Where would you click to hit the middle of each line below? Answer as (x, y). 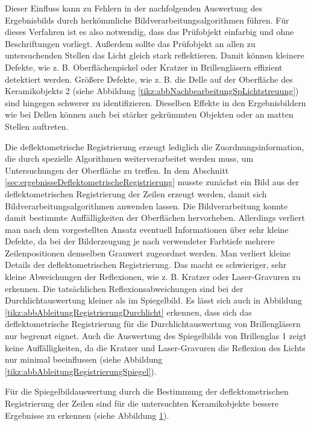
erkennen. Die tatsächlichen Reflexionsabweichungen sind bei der (124, 288)
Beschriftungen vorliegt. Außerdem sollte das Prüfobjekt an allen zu (130, 43)
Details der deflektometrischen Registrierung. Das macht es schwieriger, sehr (146, 265)
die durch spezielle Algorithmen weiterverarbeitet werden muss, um (129, 158)
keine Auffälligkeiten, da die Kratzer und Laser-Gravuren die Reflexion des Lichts (155, 347)
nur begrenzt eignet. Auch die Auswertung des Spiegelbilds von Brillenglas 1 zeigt (156, 336)
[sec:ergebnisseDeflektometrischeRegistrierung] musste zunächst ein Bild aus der (152, 182)
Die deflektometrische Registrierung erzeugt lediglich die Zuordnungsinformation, (155, 146)
